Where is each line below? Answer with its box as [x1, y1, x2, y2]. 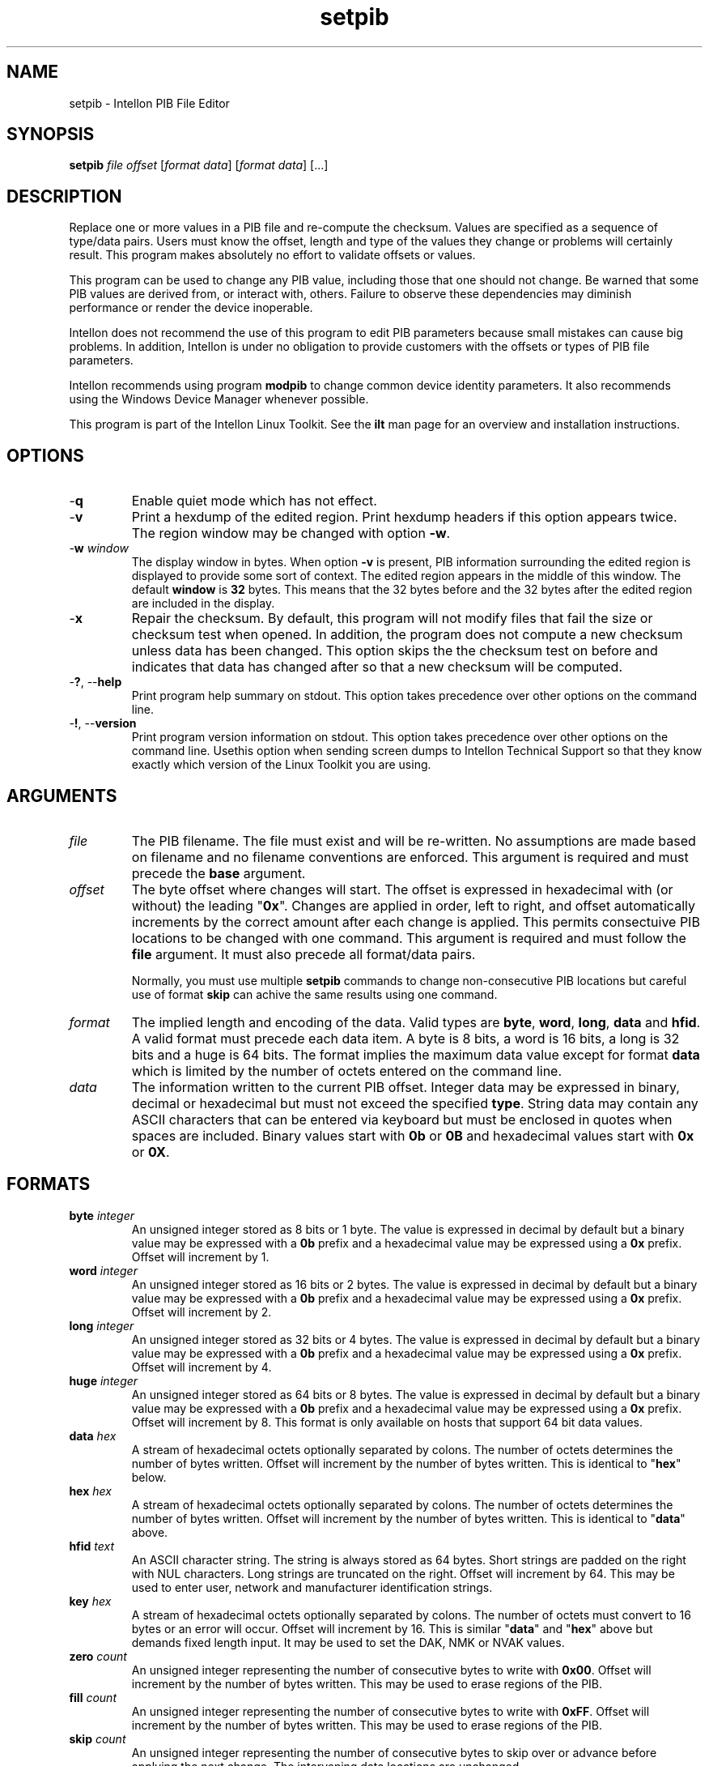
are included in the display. [131, 596, 275, 611]
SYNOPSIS [6, 124, 95, 145]
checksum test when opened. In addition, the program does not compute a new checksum [131, 626, 683, 643]
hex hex [69, 1483, 112, 1498]
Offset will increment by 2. [131, 1304, 272, 1319]
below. [131, 1470, 167, 1484]
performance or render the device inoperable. [69, 301, 313, 315]
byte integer [69, 1208, 135, 1222]
